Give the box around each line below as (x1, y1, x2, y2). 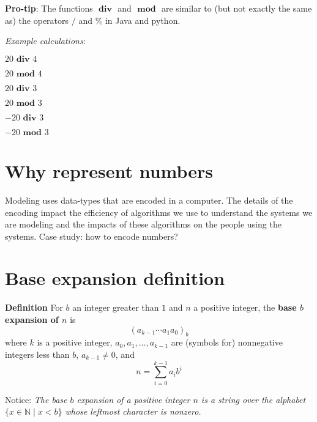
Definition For (5, 301, 63, 314)
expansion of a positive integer (76, 393, 190, 405)
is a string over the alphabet (201, 393, 306, 405)
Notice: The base (5, 393, 67, 405)
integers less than (5, 347, 70, 360)
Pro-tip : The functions (5, 2, 93, 14)
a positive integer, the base (193, 301, 297, 314)
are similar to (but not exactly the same (161, 2, 312, 14)
